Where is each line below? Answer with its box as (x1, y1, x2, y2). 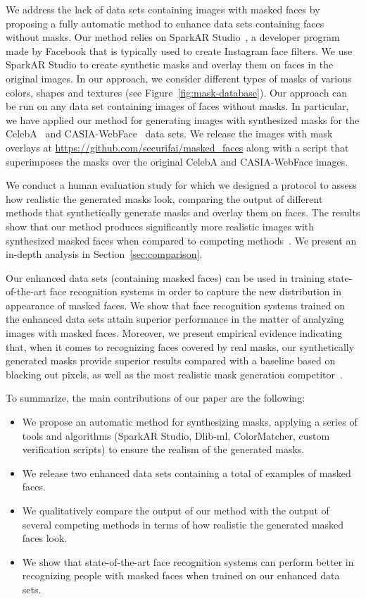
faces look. (22, 531, 68, 545)
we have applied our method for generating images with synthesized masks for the (6, 112, 360, 127)
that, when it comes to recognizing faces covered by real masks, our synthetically (6, 339, 355, 354)
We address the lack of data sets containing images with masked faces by (6, 2, 320, 16)
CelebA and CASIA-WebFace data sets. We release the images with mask (6, 126, 333, 141)
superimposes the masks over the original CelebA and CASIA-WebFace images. (6, 154, 348, 168)
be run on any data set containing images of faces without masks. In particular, (6, 99, 349, 113)
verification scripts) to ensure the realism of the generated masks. (22, 442, 305, 457)
